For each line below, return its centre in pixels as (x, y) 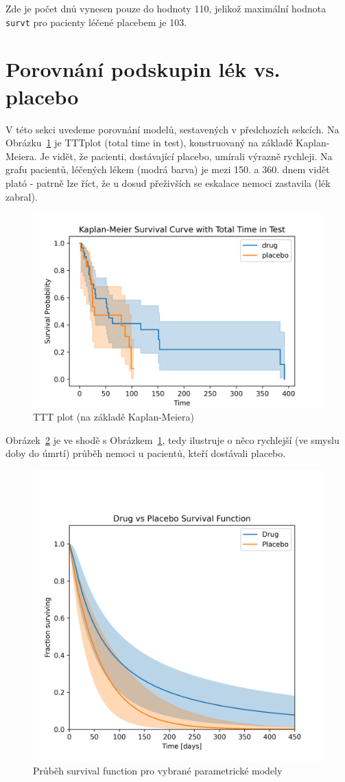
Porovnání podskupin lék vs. (143, 69)
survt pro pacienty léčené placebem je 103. (96, 22)
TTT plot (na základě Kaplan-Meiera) (114, 417)
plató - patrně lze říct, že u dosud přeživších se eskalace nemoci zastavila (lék (168, 182)
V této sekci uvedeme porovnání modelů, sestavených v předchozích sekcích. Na (172, 129)
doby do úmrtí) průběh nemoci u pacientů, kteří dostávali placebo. (146, 453)
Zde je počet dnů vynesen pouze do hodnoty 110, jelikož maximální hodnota (166, 8)
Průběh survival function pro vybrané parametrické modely (158, 771)
